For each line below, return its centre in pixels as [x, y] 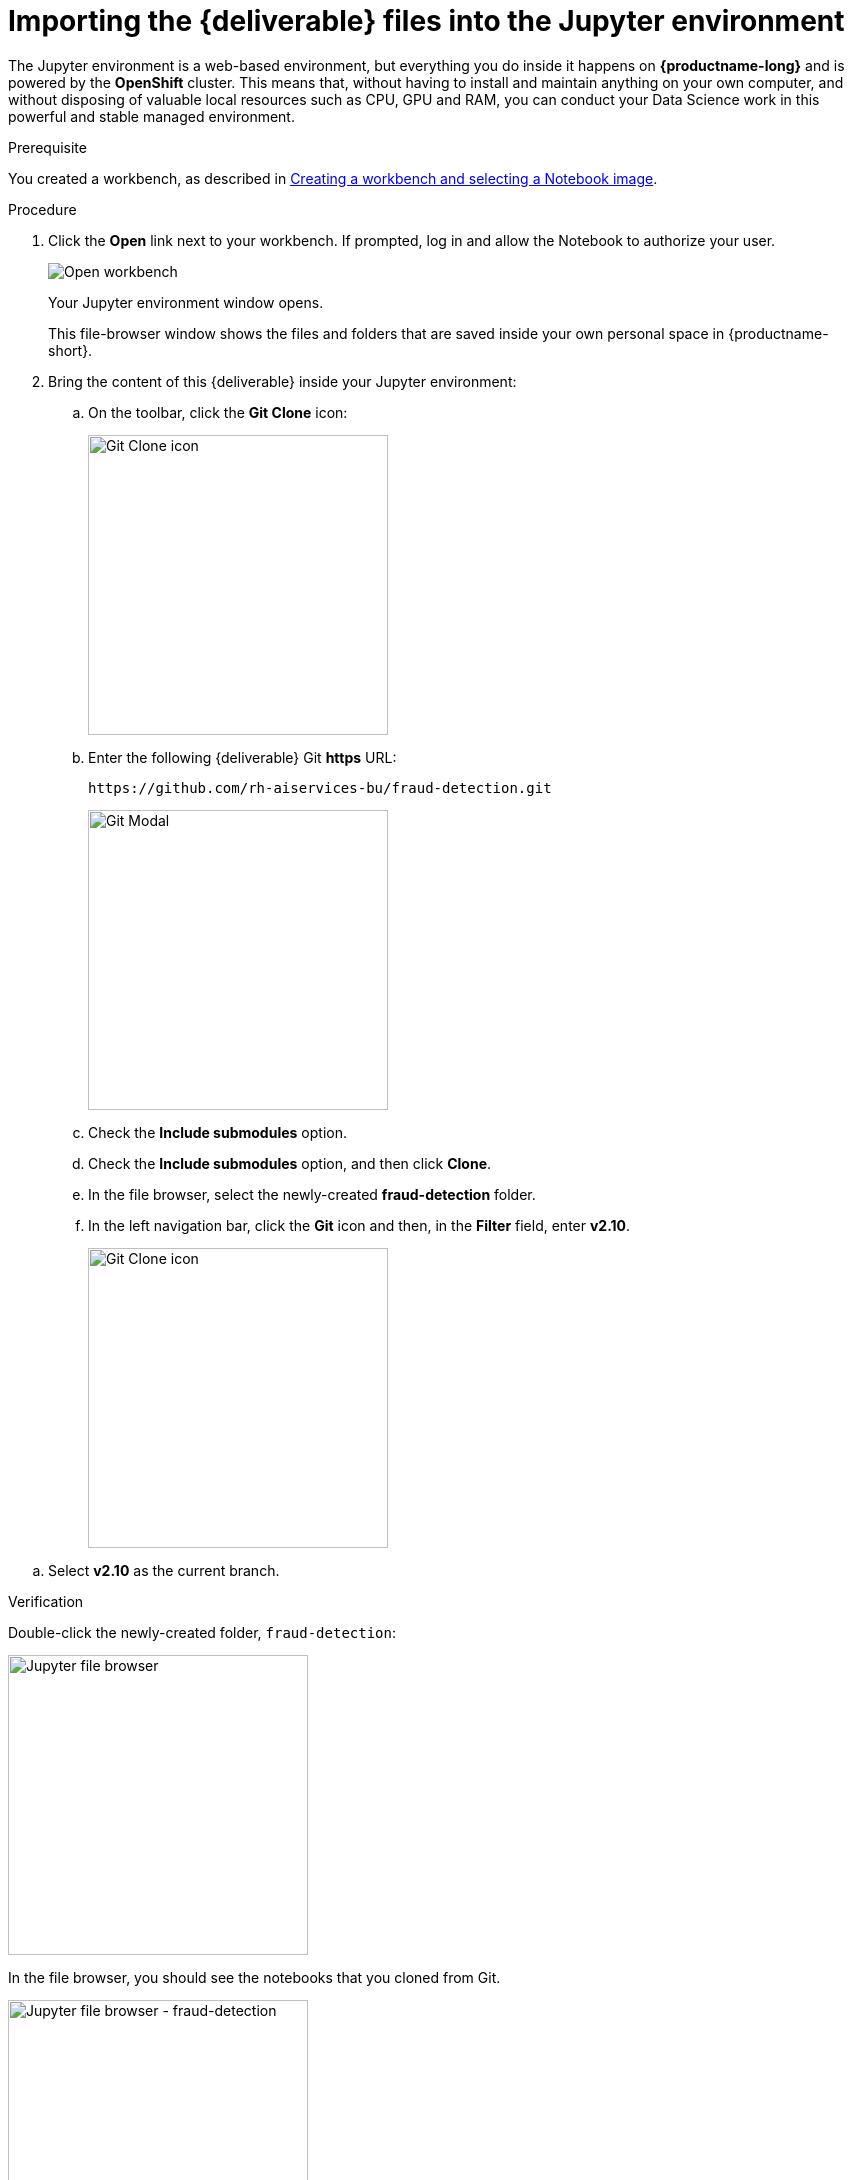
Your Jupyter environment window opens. [186, 302]
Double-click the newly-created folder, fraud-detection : [202, 1632]
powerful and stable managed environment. [151, 116]
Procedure [42, 209]
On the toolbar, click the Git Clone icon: [218, 412]
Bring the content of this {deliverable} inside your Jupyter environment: [282, 381]
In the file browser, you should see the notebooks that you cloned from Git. [254, 1977]
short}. [70, 350]
